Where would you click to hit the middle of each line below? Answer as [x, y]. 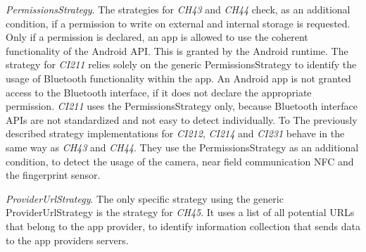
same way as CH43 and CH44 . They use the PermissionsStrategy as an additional [182, 147]
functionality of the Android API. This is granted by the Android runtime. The [177, 50]
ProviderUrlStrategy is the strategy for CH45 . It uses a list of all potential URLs [180, 212]
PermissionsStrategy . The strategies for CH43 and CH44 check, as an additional [178, 9]
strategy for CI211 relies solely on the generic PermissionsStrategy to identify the [181, 64]
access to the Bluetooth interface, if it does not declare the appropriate [159, 92]
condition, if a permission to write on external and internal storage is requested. [178, 23]
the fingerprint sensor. [53, 175]
